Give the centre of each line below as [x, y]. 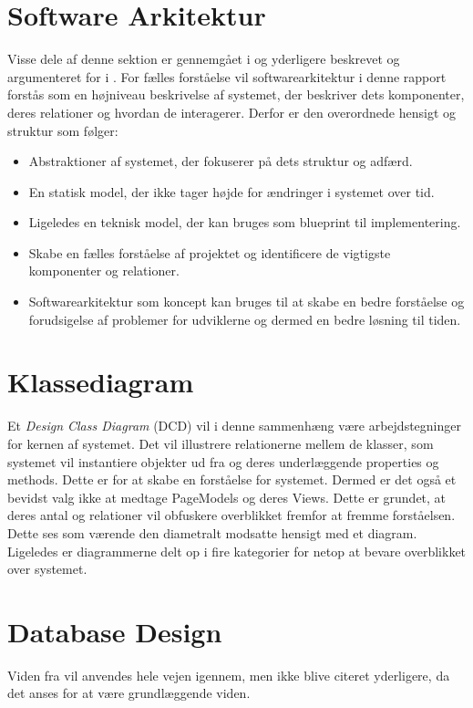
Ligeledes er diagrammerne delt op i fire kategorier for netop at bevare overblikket [237, 551]
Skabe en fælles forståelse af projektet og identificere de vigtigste [210, 252]
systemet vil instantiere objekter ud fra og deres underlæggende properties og [223, 461]
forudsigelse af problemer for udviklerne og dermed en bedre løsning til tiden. [245, 319]
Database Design [115, 631]
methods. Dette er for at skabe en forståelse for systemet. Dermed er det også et [232, 479]
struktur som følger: [63, 130]
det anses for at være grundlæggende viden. [129, 693]
